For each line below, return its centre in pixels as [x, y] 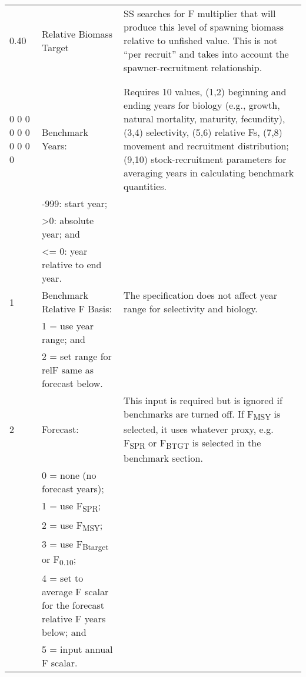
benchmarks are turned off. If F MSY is [202, 415]
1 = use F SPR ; [71, 507]
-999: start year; [75, 203]
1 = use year [68, 326]
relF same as [68, 370]
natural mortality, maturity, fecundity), [204, 119]
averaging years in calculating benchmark [209, 173]
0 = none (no [69, 475]
